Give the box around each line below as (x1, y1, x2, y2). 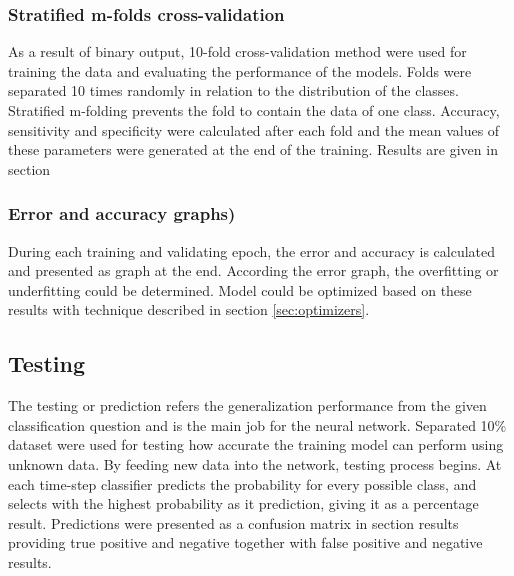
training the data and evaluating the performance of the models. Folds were (8, 60, 472, 81)
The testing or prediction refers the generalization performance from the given (8, 395, 487, 416)
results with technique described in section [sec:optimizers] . (8, 299, 370, 320)
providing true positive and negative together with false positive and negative (8, 532, 483, 553)
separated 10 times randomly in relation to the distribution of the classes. (8, 80, 459, 101)
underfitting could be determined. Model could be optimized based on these (8, 279, 472, 300)
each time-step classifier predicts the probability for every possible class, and (8, 473, 477, 494)
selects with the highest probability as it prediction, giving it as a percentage (8, 493, 479, 514)
